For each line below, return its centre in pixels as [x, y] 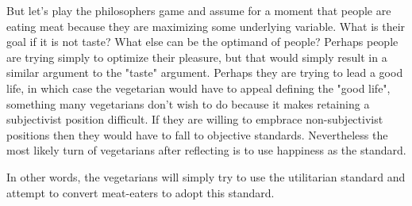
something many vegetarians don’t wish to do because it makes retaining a [188, 103]
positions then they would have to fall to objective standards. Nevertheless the [197, 134]
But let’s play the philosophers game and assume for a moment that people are [199, 10]
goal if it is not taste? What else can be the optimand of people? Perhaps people [202, 42]
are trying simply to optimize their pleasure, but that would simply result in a [197, 57]
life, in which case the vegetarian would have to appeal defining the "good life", [198, 88]
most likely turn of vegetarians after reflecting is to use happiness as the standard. [206, 150]
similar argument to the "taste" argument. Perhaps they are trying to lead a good [205, 72]
